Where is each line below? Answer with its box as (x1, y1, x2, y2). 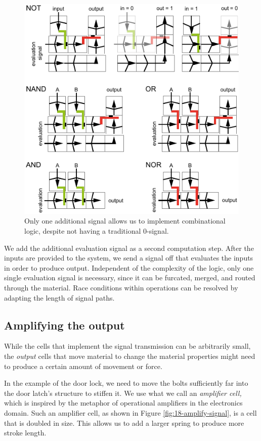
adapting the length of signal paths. (4, 292, 115, 303)
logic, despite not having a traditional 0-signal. (24, 226, 169, 236)
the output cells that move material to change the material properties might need (4, 351, 255, 361)
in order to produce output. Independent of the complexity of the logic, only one (4, 262, 254, 273)
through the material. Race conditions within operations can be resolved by (4, 282, 238, 293)
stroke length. (4, 427, 47, 438)
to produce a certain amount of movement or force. (4, 360, 162, 371)
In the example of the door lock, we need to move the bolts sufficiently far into (4, 378, 248, 388)
